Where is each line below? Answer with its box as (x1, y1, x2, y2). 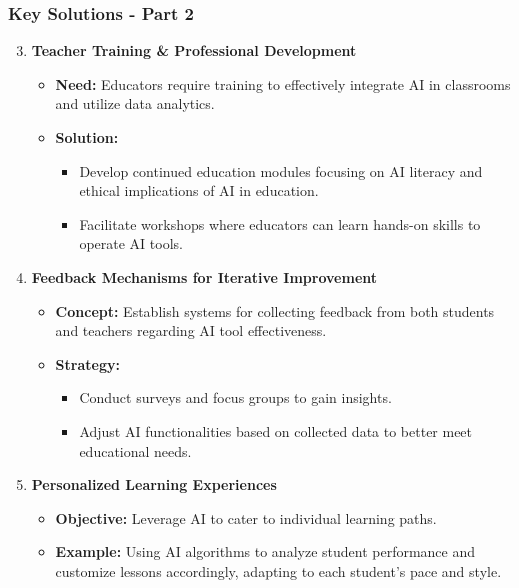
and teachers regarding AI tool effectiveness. (55, 320, 327, 341)
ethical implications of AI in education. (79, 180, 319, 201)
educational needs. (79, 440, 192, 461)
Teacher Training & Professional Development (31, 40, 357, 61)
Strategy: (55, 353, 120, 374)
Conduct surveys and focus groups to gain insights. (79, 387, 392, 408)
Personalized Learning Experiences (31, 474, 277, 495)
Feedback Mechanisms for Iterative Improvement (31, 266, 378, 287)
